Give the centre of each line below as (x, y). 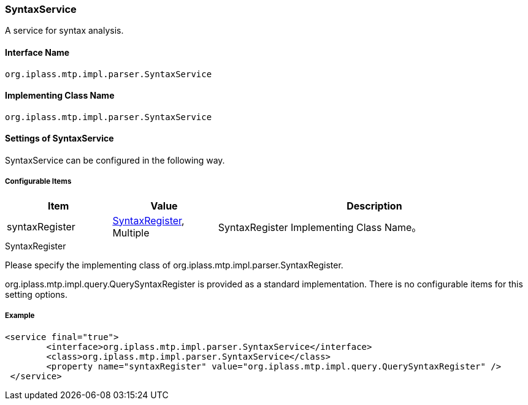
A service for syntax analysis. (64, 31)
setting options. (36, 294)
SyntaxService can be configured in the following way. (115, 161)
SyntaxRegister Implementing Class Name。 (320, 227)
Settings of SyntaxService (59, 138)
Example (20, 316)
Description (374, 206)
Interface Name (37, 52)
